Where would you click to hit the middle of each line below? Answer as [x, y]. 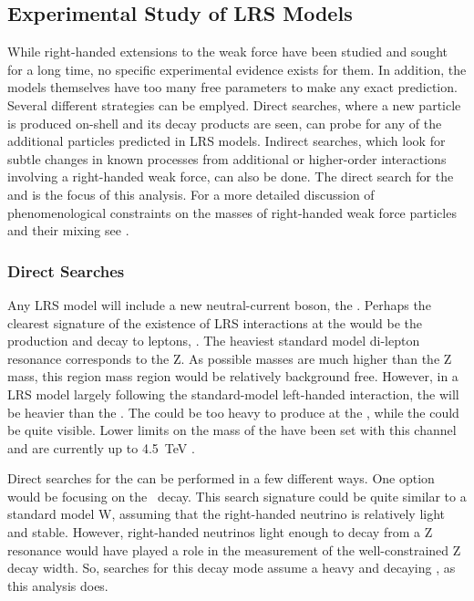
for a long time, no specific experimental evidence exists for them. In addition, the [237, 69]
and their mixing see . [68, 230]
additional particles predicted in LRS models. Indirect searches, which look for [227, 141]
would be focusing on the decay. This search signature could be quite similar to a [237, 496]
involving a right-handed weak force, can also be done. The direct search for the [231, 176]
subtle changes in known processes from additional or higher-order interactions [227, 158]
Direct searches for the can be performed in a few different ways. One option [221, 478]
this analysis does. [58, 585]
